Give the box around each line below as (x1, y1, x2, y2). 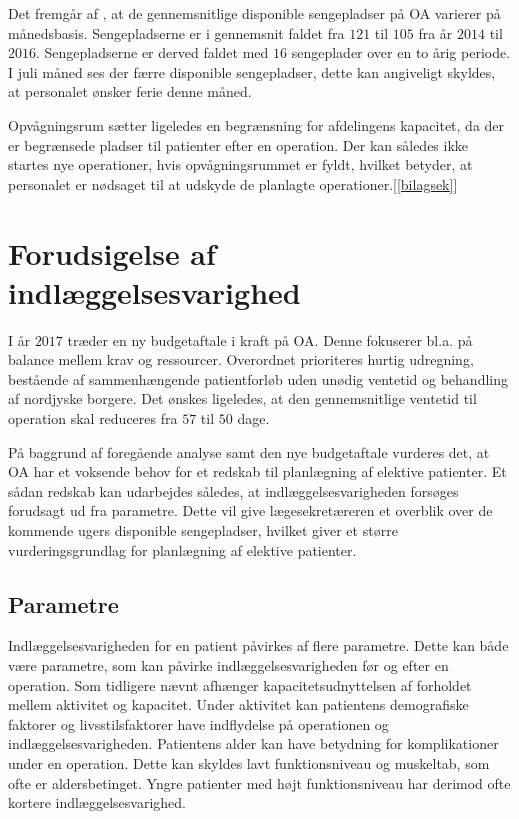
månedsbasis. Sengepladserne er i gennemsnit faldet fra (8, 22, 345, 43)
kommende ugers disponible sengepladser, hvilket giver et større (8, 520, 398, 540)
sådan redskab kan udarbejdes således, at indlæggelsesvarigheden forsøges (8, 480, 459, 501)
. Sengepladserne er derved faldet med (36, 42, 269, 63)
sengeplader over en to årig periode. (291, 42, 511, 63)
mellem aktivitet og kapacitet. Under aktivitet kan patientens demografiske (8, 694, 469, 715)
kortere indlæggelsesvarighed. (8, 792, 186, 813)
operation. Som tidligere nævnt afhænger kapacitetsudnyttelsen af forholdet (8, 674, 472, 695)
